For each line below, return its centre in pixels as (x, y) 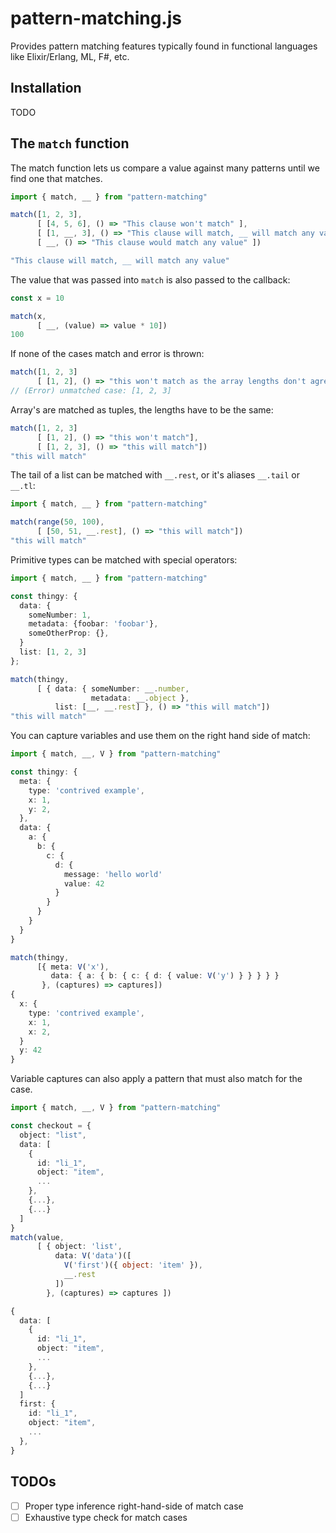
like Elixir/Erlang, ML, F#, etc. (70, 56)
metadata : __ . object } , (140, 698)
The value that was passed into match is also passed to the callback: (150, 279)
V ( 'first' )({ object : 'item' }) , (133, 1265)
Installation (46, 88)
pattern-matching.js (96, 18)
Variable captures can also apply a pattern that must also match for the (156, 1079)
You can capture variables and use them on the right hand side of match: (160, 736)
